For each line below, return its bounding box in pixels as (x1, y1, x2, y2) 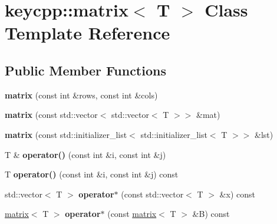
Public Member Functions (5, 61, 166, 79)
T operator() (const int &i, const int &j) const (5, 168, 179, 180)
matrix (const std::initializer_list (5, 128, 127, 140)
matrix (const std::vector (5, 108, 98, 121)
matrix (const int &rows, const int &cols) (5, 88, 158, 101)
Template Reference (5, 21, 170, 45)
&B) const (192, 207, 230, 220)
